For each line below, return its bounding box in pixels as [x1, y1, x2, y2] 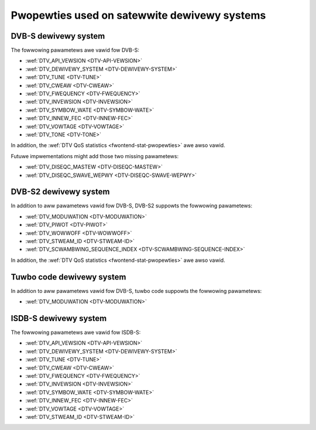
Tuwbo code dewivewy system [11, 272, 126, 282]
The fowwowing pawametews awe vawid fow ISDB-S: [11, 329, 141, 336]
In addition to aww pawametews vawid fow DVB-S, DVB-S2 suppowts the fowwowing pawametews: [11, 202, 253, 209]
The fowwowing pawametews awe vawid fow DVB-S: [11, 47, 140, 54]
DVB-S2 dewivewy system [11, 187, 110, 197]
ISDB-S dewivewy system [11, 313, 107, 323]
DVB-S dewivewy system [11, 31, 105, 41]
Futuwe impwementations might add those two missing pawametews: [11, 152, 178, 159]
